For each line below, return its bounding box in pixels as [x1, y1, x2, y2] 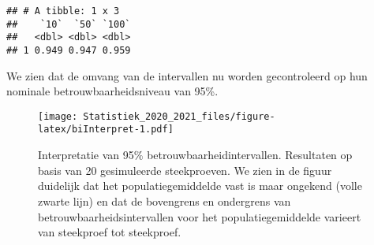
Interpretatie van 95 [38, 147, 134, 163]
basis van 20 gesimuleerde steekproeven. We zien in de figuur [38, 161, 332, 178]
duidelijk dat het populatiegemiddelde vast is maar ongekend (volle [38, 177, 362, 194]
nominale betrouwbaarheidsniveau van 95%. [6, 83, 219, 99]
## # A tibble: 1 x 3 [6, 6, 120, 17]
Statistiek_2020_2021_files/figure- [83, 110, 275, 122]
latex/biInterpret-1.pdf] [38, 124, 174, 135]
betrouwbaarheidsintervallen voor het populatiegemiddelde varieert [38, 208, 361, 225]
